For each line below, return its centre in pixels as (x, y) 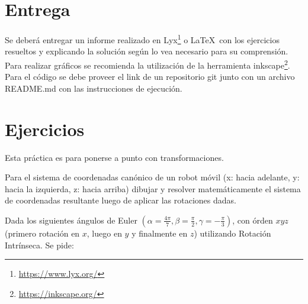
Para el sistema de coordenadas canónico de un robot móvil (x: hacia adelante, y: (152, 177)
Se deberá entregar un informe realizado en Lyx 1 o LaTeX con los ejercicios (142, 39)
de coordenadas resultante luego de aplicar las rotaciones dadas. (121, 200)
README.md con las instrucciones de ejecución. (94, 88)
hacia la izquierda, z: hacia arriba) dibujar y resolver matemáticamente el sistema (153, 188)
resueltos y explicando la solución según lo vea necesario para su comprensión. (147, 51)
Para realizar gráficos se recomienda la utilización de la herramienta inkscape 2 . (147, 64)
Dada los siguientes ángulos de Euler (71, 220)
